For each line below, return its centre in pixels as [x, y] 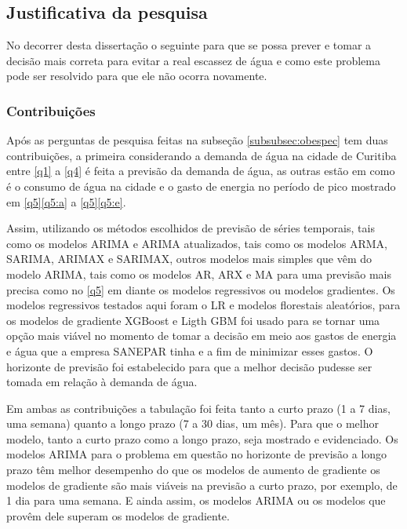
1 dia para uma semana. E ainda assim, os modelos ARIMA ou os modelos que [196, 500]
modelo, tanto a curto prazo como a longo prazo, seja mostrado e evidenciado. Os [202, 438]
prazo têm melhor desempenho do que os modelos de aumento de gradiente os [193, 470]
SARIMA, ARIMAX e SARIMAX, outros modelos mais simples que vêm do [189, 259]
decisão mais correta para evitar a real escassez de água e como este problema [193, 60]
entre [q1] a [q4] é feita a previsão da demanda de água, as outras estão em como [201, 171]
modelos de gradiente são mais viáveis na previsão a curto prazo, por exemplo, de [202, 485]
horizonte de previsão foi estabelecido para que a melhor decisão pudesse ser [189, 366]
